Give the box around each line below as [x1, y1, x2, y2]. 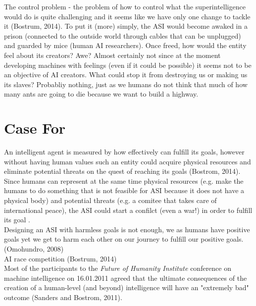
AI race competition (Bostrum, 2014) [4, 253, 117, 263]
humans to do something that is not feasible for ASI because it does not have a [4, 185, 245, 196]
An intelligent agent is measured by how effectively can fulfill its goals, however [4, 147, 245, 157]
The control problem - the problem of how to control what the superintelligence [4, 1, 246, 11]
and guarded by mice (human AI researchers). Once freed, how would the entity [4, 40, 247, 51]
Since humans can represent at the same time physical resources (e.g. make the [4, 175, 244, 186]
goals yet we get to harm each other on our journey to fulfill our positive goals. [4, 234, 244, 244]
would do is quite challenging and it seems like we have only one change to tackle [4, 11, 251, 21]
